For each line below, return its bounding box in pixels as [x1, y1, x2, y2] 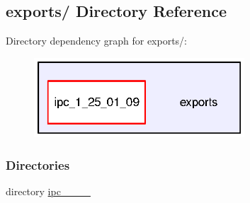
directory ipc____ [6, 184, 91, 198]
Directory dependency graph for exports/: [6, 33, 188, 48]
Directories [6, 156, 70, 173]
